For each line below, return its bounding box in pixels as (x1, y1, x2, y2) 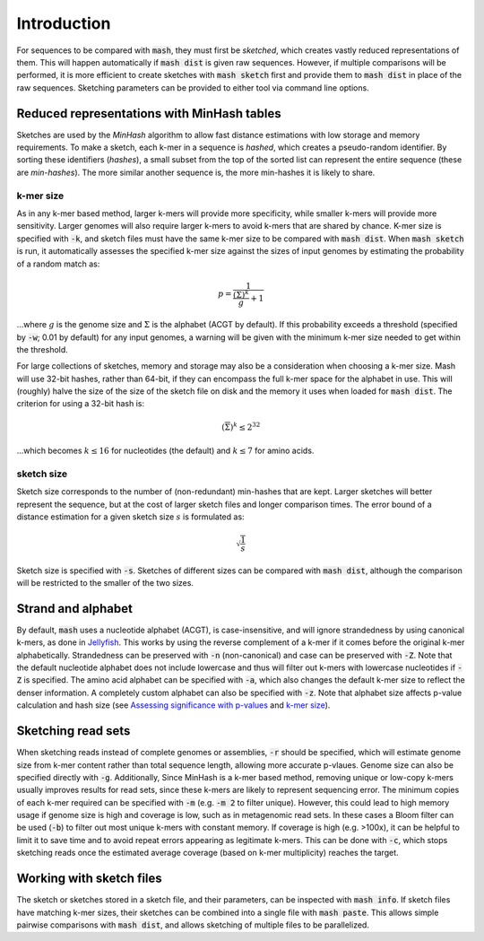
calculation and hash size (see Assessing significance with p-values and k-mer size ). (16, 700, 331, 710)
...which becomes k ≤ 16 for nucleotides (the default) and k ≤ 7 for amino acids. (16, 445, 315, 457)
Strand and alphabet (16, 601, 134, 616)
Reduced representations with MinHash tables (16, 106, 281, 121)
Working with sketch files (16, 871, 163, 886)
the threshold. (16, 344, 69, 354)
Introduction (16, 13, 111, 33)
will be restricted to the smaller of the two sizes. (16, 577, 194, 588)
